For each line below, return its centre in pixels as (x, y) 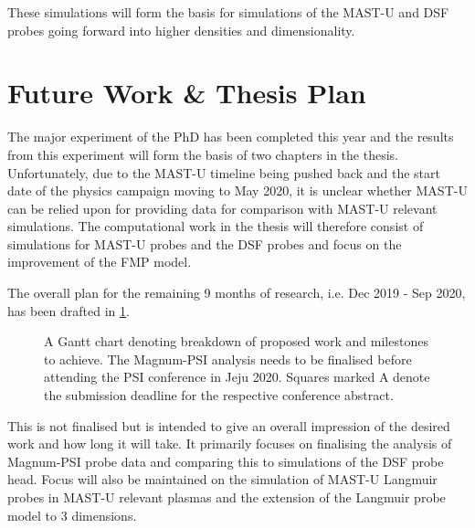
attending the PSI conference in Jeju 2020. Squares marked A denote (237, 377)
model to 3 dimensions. (72, 515)
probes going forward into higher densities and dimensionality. (181, 30)
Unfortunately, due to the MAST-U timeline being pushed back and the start (224, 172)
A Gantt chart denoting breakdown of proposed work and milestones (236, 341)
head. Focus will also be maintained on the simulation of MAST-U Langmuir (222, 479)
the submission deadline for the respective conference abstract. (219, 395)
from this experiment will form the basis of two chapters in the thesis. (203, 154)
